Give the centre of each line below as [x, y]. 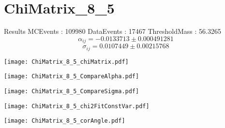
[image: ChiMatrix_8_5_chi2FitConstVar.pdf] [77, 106]
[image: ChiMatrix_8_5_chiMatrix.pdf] [66, 62]
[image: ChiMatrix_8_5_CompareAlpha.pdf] [72, 77]
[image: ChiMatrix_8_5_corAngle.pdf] [65, 121]
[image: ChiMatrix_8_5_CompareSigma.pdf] [72, 91]
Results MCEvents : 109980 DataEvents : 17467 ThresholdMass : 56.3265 [112, 31]
